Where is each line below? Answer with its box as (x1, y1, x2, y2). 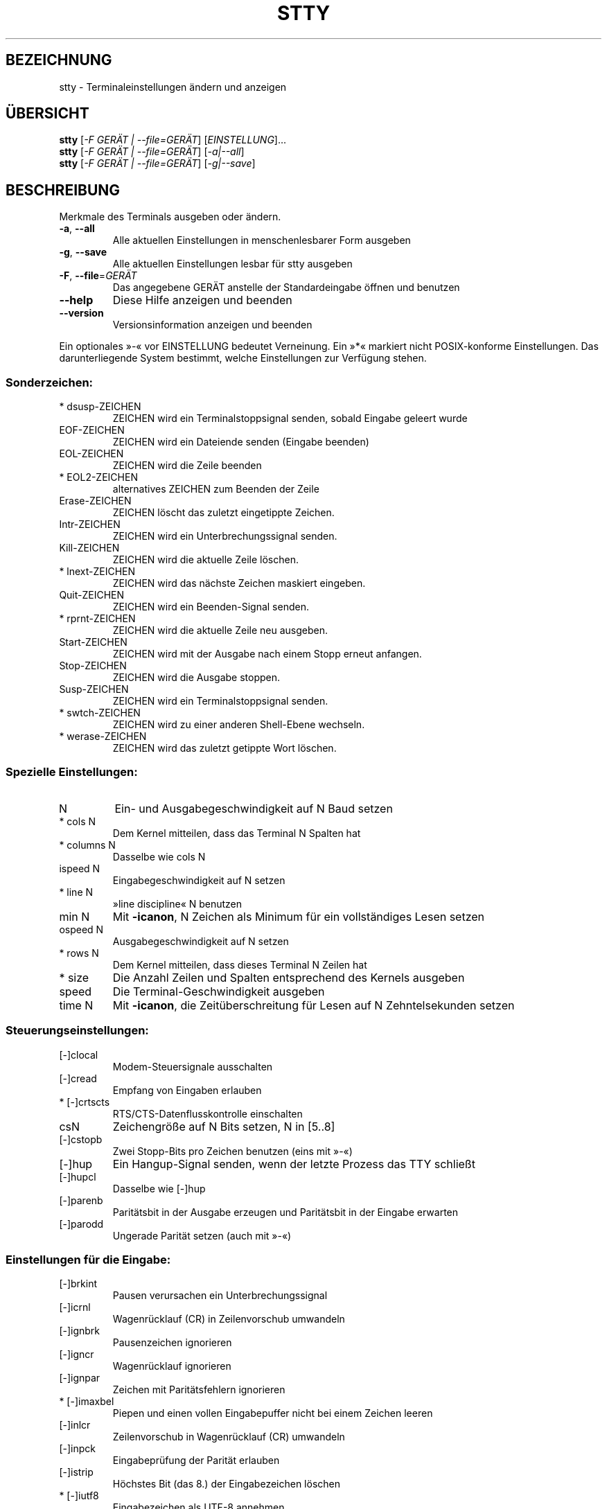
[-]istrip (59, 1466, 94, 1479)
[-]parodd (59, 1217, 104, 1230)
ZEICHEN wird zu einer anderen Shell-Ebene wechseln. (112, 718, 365, 731)
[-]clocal (59, 1048, 98, 1061)
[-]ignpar (59, 1372, 100, 1384)
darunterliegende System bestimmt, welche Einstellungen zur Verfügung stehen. (59, 352, 427, 364)
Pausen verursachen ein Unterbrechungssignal (112, 1289, 328, 1302)
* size (59, 970, 89, 985)
